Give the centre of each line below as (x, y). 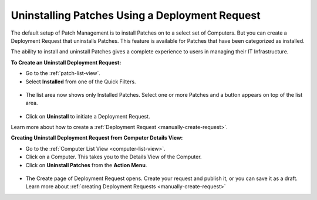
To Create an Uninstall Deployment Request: (66, 62)
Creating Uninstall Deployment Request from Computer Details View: (97, 138)
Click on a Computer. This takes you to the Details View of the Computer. (114, 157)
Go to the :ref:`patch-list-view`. (63, 73)
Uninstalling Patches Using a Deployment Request (136, 15)
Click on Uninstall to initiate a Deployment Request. (88, 116)
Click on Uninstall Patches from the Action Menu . (86, 165)
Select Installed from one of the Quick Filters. (81, 82)
